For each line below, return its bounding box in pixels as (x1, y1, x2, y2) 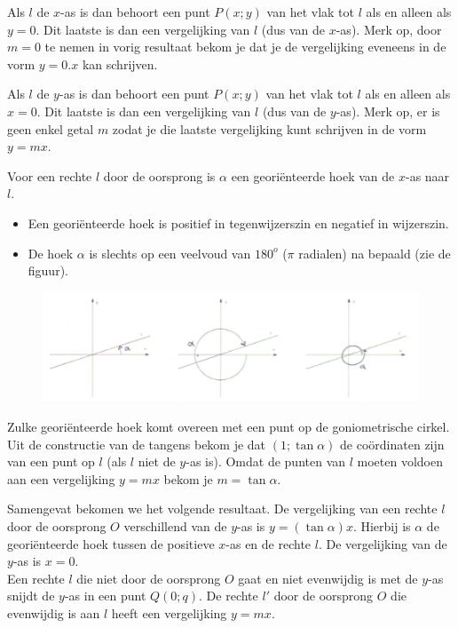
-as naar (405, 166, 450, 185)
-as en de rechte (225, 534, 312, 552)
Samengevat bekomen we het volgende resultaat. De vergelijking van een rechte (7, 499, 438, 518)
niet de (138, 452, 176, 471)
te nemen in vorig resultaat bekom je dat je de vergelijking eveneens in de (44, 37, 446, 56)
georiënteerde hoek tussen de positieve (7, 534, 215, 552)
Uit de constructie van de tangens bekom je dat (7, 434, 266, 453)
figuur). (28, 261, 68, 280)
